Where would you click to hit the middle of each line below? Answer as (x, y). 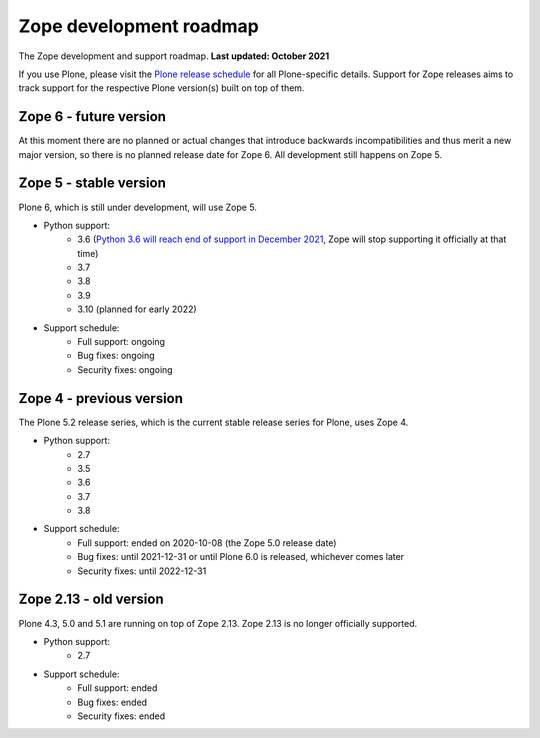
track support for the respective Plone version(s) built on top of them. (161, 88)
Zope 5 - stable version (92, 183)
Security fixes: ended (121, 716)
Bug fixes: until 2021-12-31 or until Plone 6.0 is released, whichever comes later (241, 557)
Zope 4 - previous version (101, 398)
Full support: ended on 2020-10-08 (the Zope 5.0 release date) (207, 542)
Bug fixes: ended (112, 702)
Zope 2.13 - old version (91, 599)
